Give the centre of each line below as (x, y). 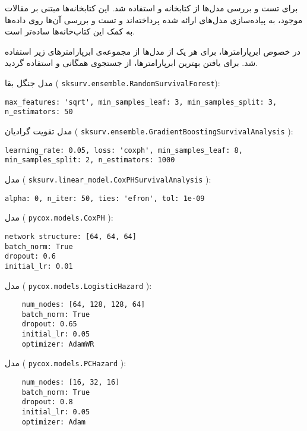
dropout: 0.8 (47, 402)
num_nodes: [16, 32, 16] (71, 383)
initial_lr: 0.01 (39, 266)
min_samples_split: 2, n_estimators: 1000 (90, 160)
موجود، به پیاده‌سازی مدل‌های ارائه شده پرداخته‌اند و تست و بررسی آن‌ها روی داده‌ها (154, 19)
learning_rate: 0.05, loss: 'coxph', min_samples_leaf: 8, (124, 150)
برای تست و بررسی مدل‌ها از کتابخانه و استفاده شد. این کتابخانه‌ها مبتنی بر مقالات (151, 8)
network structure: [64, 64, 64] (71, 236)
